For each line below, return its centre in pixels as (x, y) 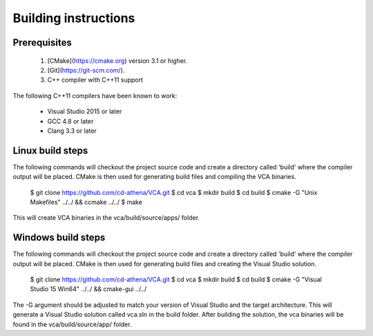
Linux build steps (50, 150)
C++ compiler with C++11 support (95, 80)
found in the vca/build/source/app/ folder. (72, 324)
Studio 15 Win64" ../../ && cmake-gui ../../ (88, 289)
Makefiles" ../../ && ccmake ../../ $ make (86, 202)
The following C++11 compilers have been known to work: (95, 95)
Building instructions (74, 18)
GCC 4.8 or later (70, 121)
